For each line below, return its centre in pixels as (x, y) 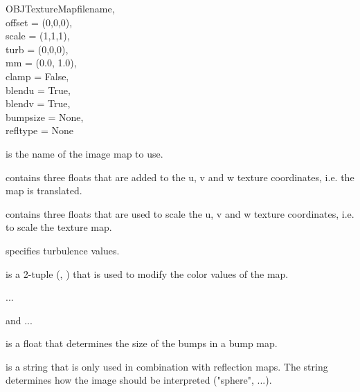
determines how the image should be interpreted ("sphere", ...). (139, 380)
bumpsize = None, (45, 116)
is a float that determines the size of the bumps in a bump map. (142, 343)
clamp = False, (37, 76)
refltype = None (40, 130)
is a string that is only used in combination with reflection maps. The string (167, 366)
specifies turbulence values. (63, 250)
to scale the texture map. (59, 227)
